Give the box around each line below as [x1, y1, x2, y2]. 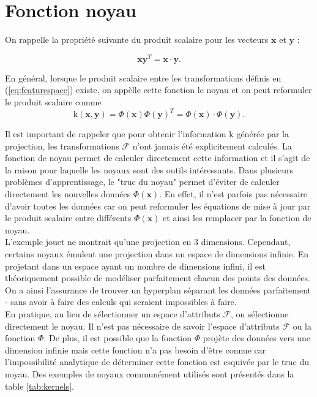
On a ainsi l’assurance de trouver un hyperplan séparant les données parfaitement [5, 283, 311, 296]
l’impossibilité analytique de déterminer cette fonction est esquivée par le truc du [5, 355, 310, 368]
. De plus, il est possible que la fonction [43, 331, 192, 344]
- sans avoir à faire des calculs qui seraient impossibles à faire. [5, 295, 237, 308]
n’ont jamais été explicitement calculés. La [132, 139, 292, 152]
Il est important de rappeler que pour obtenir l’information [5, 127, 226, 140]
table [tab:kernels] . [5, 379, 74, 392]
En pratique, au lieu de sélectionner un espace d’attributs [5, 307, 220, 320]
